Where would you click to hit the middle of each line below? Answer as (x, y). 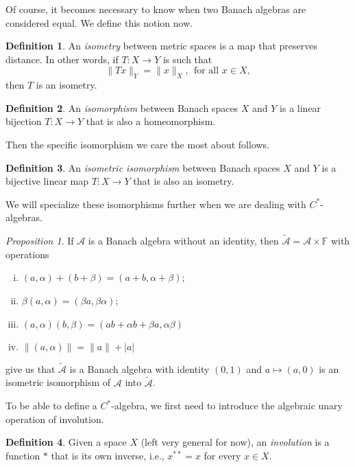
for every (222, 455)
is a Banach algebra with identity (139, 368)
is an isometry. (66, 85)
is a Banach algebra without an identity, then (183, 241)
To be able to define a (51, 406)
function (23, 455)
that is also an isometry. (184, 181)
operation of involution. (55, 419)
